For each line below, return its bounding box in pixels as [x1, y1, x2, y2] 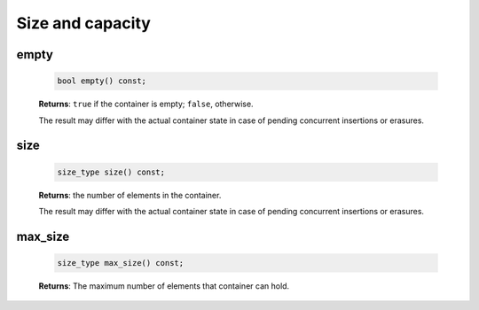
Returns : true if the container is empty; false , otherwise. [38, 98, 254, 110]
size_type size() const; [57, 167, 166, 177]
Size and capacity [16, 13, 151, 33]
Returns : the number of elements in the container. [38, 190, 222, 200]
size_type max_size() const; [57, 258, 185, 267]
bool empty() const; [57, 76, 146, 86]
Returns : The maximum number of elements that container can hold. [38, 280, 290, 291]
